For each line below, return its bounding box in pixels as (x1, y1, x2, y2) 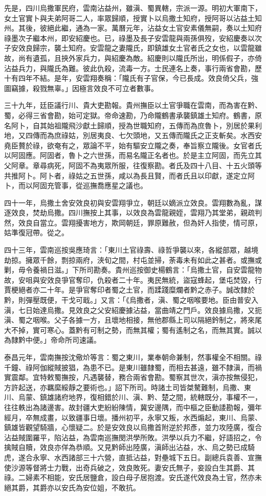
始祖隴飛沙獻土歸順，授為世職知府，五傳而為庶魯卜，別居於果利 (47, 120, 262, 130)
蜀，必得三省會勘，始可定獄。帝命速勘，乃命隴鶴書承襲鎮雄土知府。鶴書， (4, 109, 255, 120)
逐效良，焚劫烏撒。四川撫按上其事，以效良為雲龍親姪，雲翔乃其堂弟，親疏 (4, 207, 255, 218)
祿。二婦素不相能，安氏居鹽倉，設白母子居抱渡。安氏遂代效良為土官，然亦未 (4, 472, 262, 483)
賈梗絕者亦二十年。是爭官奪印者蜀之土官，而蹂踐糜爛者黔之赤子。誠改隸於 (4, 284, 255, 295)
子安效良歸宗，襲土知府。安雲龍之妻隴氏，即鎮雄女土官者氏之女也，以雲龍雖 (4, 42, 262, 53)
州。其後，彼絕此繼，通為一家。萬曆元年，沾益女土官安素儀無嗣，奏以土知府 (4, 22, 262, 33)
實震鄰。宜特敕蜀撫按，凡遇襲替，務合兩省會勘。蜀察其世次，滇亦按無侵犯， (4, 372, 262, 382)
